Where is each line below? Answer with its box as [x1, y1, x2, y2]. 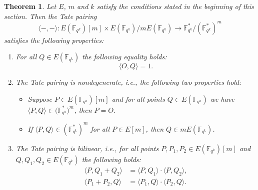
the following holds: [81, 154, 141, 164]
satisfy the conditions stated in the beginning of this [96, 1, 254, 11]
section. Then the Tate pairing [4, 10, 97, 21]
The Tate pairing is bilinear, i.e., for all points [15, 143, 159, 153]
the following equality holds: [82, 51, 167, 62]
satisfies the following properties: [4, 34, 104, 45]
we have [210, 93, 234, 104]
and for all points [111, 93, 165, 104]
